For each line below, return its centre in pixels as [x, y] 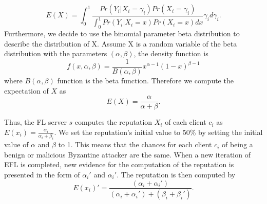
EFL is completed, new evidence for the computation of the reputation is [119, 164]
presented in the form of [42, 174]
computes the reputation [113, 122]
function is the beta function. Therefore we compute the [145, 81]
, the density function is [171, 53]
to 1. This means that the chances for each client [135, 144]
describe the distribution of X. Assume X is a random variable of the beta [121, 43]
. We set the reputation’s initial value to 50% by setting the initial [158, 132]
